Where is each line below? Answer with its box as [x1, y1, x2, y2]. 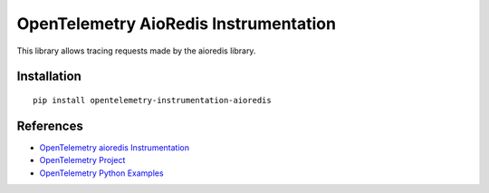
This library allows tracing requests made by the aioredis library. [16, 45, 256, 56]
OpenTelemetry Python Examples [39, 168, 164, 179]
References [16, 118, 83, 133]
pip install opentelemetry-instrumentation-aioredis [33, 95, 272, 105]
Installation [16, 69, 81, 84]
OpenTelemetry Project [39, 155, 126, 166]
